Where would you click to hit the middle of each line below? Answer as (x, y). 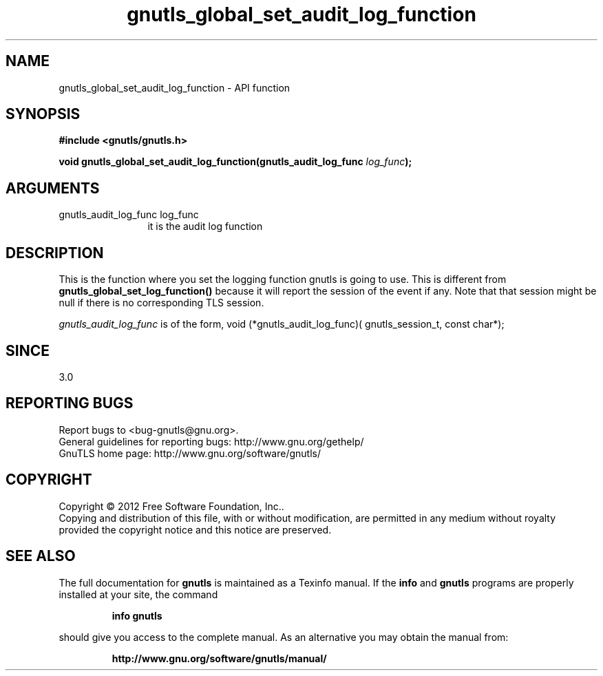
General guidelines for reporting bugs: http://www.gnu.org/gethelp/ (211, 441)
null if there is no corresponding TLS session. (161, 303)
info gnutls (137, 615)
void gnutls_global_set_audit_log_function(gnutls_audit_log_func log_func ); (235, 162)
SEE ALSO (41, 556)
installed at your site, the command (138, 594)
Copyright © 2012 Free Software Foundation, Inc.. (171, 506)
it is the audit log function (205, 226)
